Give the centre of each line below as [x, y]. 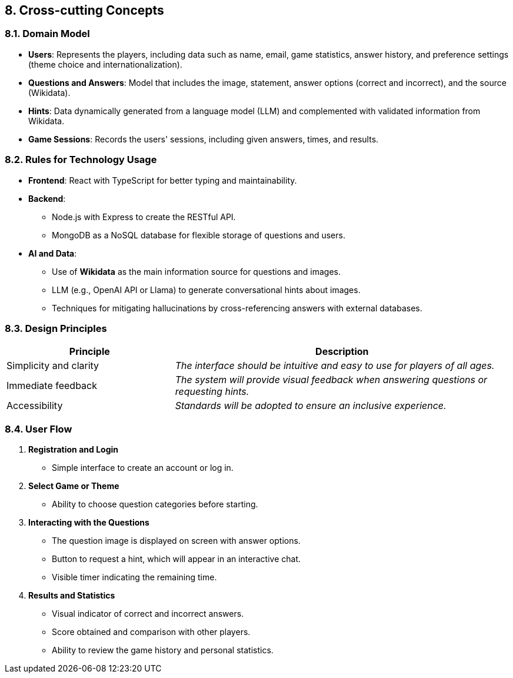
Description [342, 352]
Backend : [47, 198]
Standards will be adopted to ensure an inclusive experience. [311, 406]
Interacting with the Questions [89, 523]
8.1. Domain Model [47, 34]
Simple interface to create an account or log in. [143, 468]
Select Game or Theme [74, 486]
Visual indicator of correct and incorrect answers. [148, 614]
